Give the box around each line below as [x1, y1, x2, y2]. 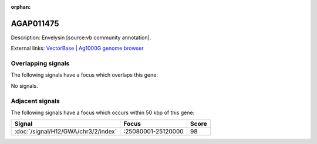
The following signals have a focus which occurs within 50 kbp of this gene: [11, 109, 195, 116]
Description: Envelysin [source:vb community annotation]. [11, 34, 151, 41]
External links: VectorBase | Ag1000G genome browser [11, 44, 144, 52]
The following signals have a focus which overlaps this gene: [11, 71, 158, 78]
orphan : [11, 4, 31, 10]
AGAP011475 [11, 18, 59, 29]
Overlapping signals [11, 59, 70, 67]
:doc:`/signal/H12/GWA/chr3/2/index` [14, 128, 117, 136]
